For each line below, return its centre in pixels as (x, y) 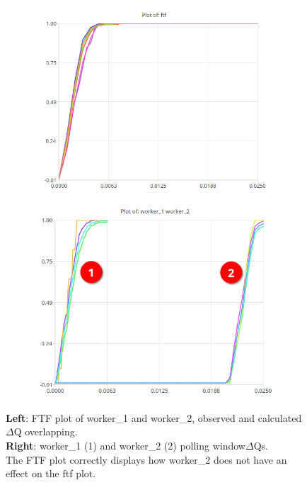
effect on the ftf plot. (51, 473)
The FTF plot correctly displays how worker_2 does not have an (146, 459)
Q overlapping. (46, 431)
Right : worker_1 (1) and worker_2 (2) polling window (126, 445)
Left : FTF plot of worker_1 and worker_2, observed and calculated (154, 417)
